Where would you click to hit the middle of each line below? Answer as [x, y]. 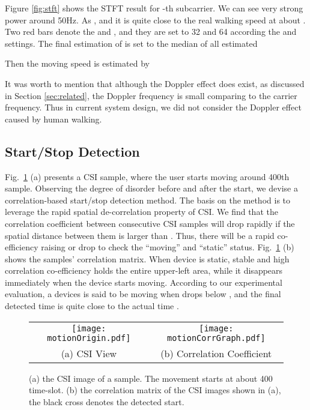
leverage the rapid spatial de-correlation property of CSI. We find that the [141, 212]
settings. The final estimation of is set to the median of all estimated [131, 43]
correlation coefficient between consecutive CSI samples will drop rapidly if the [150, 223]
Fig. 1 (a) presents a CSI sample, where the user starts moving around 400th [147, 176]
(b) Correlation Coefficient [216, 353]
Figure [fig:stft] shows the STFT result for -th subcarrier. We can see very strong [154, 8]
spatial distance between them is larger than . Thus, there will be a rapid [140, 235]
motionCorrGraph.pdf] [216, 338]
